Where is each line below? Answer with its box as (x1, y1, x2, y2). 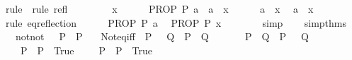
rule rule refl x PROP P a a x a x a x (5, 1, 314, 16)
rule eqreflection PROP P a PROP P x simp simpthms (5, 15, 346, 30)
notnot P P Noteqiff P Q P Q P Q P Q (15, 29, 309, 44)
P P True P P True (20, 42, 153, 57)
